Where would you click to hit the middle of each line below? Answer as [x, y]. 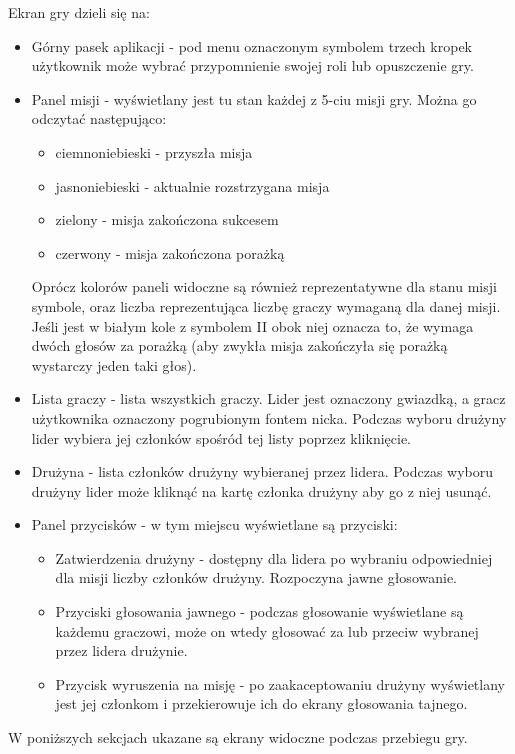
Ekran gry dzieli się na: [79, 12]
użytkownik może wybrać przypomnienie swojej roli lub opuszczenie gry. [252, 65]
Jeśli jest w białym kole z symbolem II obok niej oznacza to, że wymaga [252, 325]
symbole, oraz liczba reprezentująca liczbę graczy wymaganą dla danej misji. [266, 305]
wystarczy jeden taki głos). [114, 364]
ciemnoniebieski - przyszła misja [154, 151]
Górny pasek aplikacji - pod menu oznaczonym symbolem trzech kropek [251, 45]
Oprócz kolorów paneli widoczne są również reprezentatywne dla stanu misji [264, 286]
